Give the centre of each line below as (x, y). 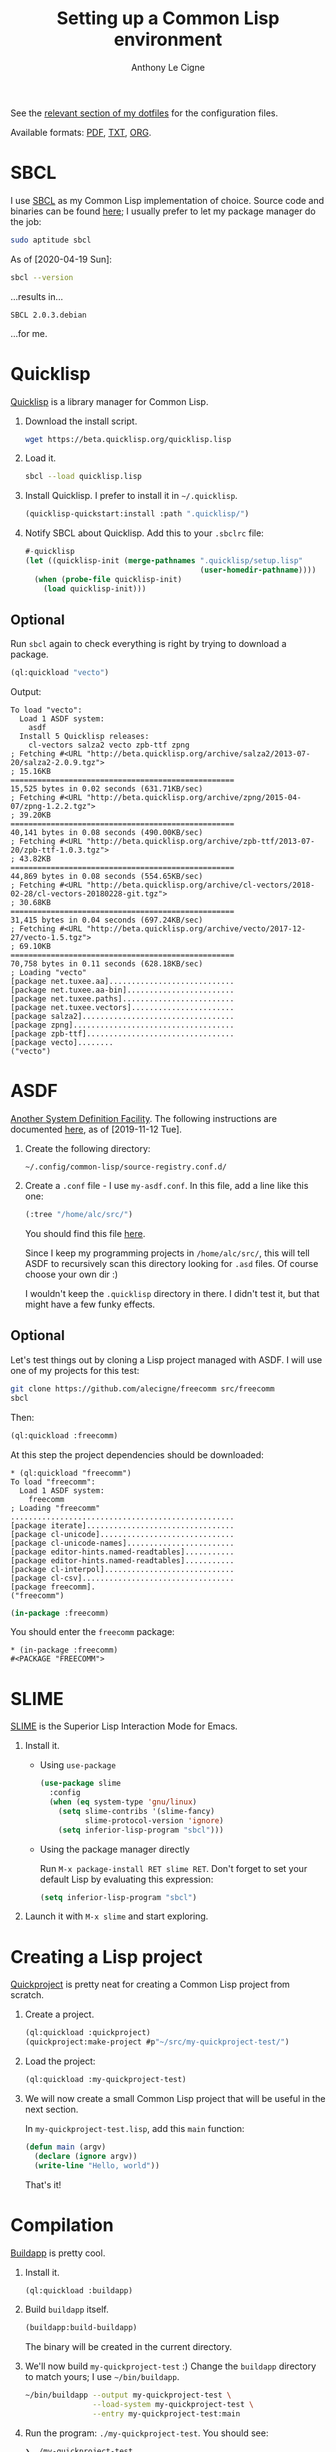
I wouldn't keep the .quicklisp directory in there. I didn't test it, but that (172, 1294)
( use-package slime (80, 1783)
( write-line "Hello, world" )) (97, 2165)
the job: (26, 221)
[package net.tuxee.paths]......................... (122, 999)
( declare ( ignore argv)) (86, 2156)
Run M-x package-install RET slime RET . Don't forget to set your (173, 1868)
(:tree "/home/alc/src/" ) (78, 1215)
